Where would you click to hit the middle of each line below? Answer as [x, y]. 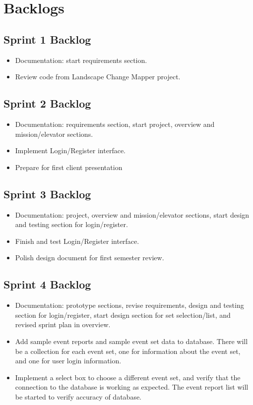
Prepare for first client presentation [69, 167]
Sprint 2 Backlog [47, 103]
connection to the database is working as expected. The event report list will [132, 387]
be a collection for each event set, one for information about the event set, [128, 351]
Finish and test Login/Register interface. [77, 241]
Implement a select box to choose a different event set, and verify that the [128, 377]
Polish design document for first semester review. [90, 258]
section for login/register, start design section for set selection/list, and [123, 315]
